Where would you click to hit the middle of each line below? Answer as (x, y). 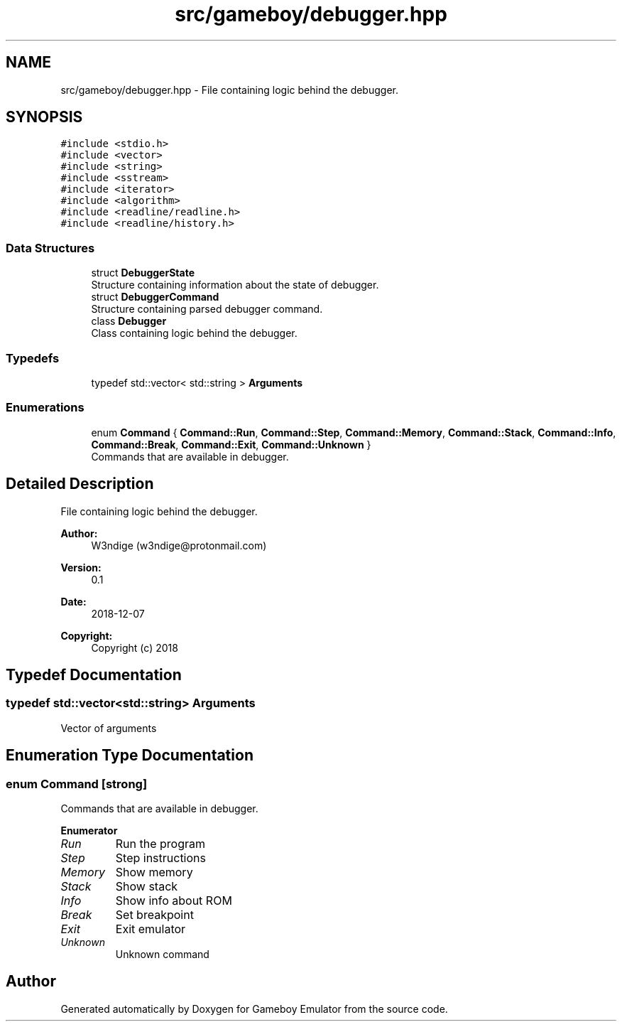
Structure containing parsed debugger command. (207, 309)
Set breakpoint (154, 914)
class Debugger (129, 321)
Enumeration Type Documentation (130, 756)
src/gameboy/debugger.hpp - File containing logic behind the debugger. (229, 90)
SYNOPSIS (44, 117)
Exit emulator (151, 929)
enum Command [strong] (77, 784)
